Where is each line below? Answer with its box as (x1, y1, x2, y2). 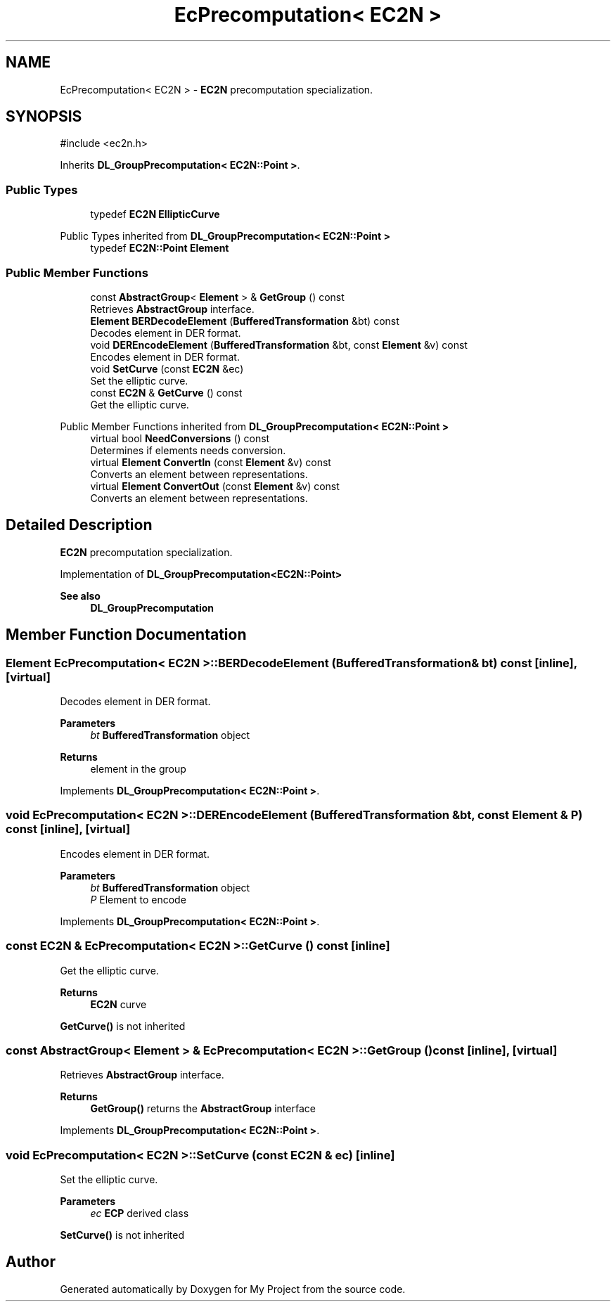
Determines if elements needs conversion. (90, 444, 286, 456)
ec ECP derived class (90, 1207, 189, 1219)
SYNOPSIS (6, 108, 82, 126)
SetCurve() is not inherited (60, 1229, 184, 1241)
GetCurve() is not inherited (60, 1019, 186, 1032)
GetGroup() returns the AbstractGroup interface (90, 1102, 316, 1115)
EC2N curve (90, 998, 147, 1010)
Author (6, 1253, 56, 1271)
